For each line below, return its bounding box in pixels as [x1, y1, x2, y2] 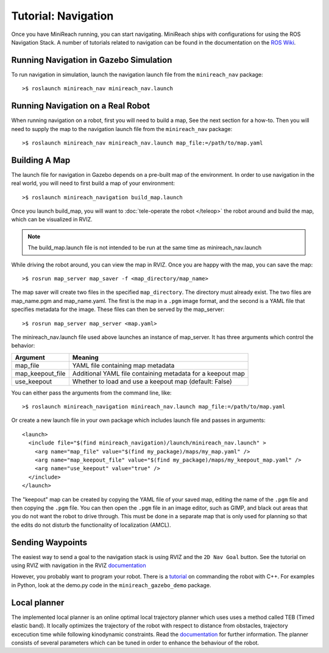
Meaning [72, 353, 99, 362]
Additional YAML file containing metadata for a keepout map [72, 369, 245, 377]
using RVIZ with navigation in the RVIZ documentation [11, 562, 146, 569]
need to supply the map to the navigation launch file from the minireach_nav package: [11, 125, 233, 132]
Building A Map [11, 155, 71, 165]
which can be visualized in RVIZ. [11, 216, 93, 223]
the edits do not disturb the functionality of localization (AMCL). [11, 521, 171, 529]
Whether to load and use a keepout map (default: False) [72, 377, 233, 385]
